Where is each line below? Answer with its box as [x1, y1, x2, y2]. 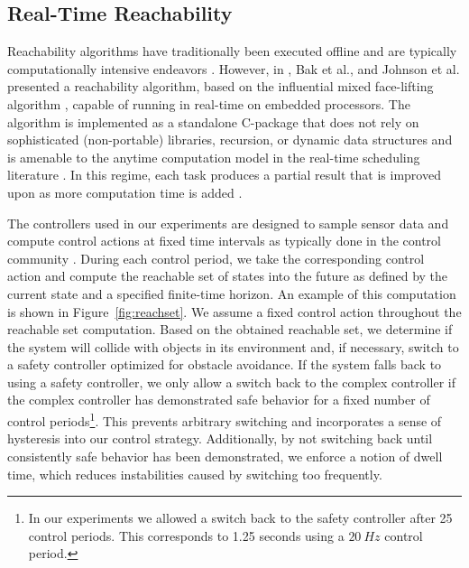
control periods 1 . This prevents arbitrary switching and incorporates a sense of [7, 409, 442, 430]
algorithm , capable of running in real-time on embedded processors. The [7, 94, 410, 113]
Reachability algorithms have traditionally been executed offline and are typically [7, 42, 457, 61]
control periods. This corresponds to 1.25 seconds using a [28, 526, 345, 545]
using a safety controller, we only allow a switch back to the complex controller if [7, 372, 455, 391]
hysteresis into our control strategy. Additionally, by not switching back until [7, 429, 433, 448]
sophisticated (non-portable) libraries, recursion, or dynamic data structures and [7, 130, 453, 149]
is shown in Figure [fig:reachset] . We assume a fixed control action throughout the [7, 302, 462, 321]
